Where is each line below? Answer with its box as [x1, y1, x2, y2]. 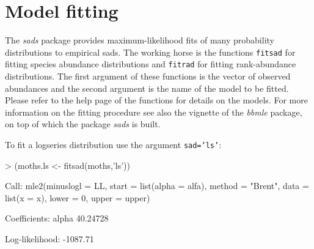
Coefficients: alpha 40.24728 [5, 212, 109, 225]
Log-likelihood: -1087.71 [5, 232, 94, 245]
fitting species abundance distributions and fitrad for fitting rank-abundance [5, 58, 296, 70]
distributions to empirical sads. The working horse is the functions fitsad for [5, 45, 296, 58]
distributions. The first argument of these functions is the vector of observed [5, 70, 291, 83]
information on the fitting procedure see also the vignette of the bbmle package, [5, 105, 302, 118]
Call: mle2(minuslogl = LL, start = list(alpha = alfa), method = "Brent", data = [5, 179, 309, 192]
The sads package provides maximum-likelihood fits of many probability [5, 34, 274, 46]
